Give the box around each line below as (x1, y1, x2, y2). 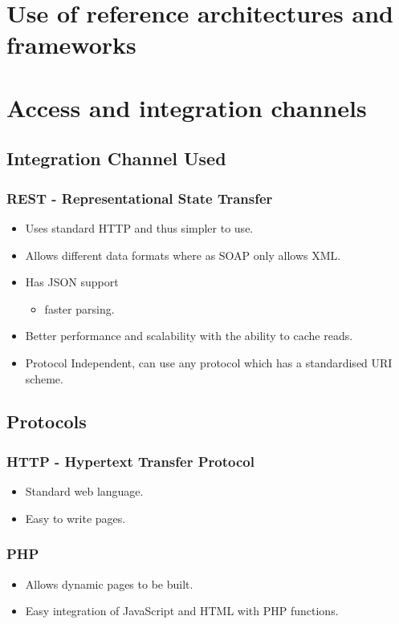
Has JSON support (25, 274, 119, 290)
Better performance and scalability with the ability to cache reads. (25, 327, 353, 344)
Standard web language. (25, 483, 144, 500)
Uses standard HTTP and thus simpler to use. (25, 219, 254, 236)
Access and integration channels (6, 91, 367, 124)
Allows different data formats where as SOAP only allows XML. (25, 246, 341, 263)
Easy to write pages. (25, 509, 126, 526)
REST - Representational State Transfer (6, 188, 273, 208)
